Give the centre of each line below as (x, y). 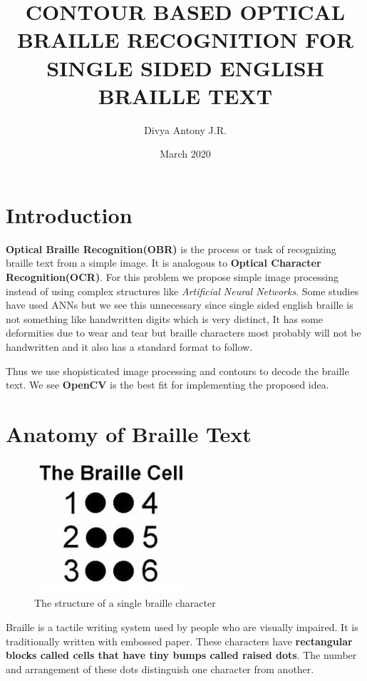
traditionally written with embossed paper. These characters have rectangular (179, 641)
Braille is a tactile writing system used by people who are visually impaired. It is (182, 627)
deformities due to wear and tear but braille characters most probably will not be (183, 333)
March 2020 (185, 154)
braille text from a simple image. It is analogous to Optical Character (164, 263)
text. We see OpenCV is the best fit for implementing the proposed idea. (167, 385)
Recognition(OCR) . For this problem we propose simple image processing (172, 277)
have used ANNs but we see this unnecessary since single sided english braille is (180, 305)
